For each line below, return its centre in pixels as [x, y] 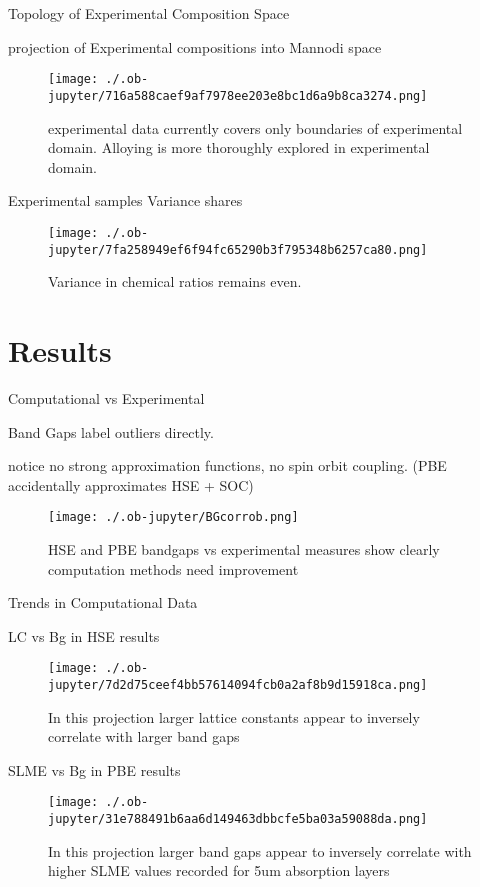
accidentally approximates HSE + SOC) [131, 484]
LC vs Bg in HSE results [84, 635]
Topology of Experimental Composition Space [149, 13]
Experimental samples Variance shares [125, 200]
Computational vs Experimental [106, 397]
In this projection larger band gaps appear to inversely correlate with [260, 850]
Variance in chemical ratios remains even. [175, 281]
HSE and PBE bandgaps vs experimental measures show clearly [244, 548]
